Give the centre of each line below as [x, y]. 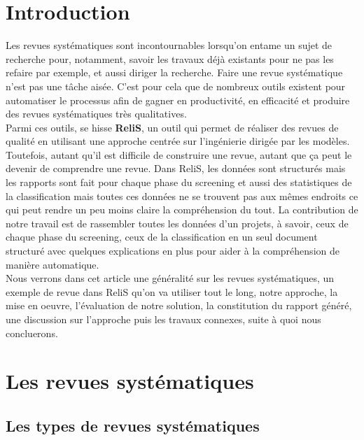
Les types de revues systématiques [133, 425]
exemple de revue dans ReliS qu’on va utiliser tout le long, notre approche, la [172, 291]
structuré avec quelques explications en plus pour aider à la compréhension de [173, 251]
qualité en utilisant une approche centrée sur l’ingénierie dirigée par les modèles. [178, 141]
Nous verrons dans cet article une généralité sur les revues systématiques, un [170, 278]
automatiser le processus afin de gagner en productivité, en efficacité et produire [178, 100]
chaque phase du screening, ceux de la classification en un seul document [162, 237]
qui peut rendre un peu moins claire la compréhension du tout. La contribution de [182, 210]
